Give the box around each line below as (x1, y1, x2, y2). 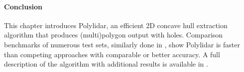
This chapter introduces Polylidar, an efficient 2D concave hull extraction (4, 20, 228, 30)
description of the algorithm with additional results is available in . (4, 59, 208, 69)
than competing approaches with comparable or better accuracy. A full (4, 49, 220, 59)
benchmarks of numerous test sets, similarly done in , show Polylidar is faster (4, 39, 240, 49)
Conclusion (4, 1, 43, 11)
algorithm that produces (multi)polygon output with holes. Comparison (4, 30, 223, 40)
